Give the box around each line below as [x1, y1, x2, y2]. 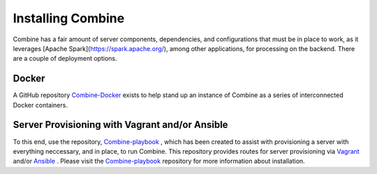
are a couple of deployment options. [13, 55, 117, 63]
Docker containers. [13, 101, 68, 109]
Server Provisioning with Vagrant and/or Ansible [13, 119, 228, 131]
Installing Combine [13, 10, 125, 26]
